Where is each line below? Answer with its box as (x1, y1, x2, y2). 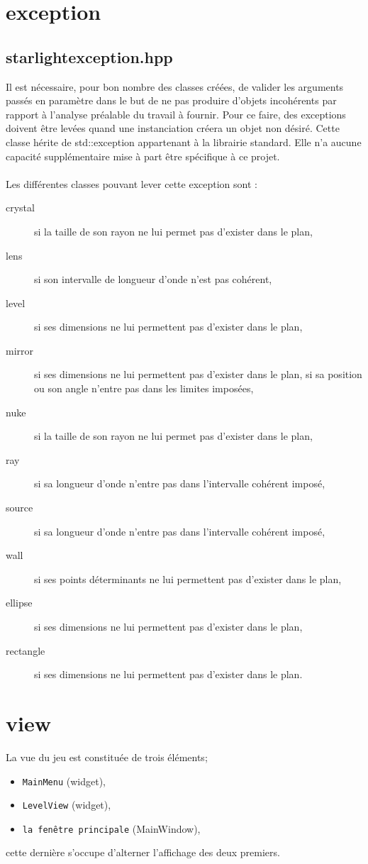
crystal (6, 200, 35, 215)
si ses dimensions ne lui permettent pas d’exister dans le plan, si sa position (34, 367, 362, 382)
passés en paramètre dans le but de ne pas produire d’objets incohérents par (6, 93, 337, 108)
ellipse (6, 595, 33, 610)
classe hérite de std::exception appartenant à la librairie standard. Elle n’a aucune (6, 134, 362, 149)
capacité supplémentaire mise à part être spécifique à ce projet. (6, 148, 280, 163)
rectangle (6, 643, 45, 658)
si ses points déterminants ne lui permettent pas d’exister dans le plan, (34, 571, 342, 586)
